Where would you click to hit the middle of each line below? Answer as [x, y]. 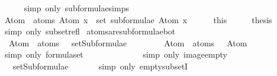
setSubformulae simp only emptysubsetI [100, 66]
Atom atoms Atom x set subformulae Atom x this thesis [138, 19]
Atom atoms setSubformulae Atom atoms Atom [128, 42]
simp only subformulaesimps [76, 8]
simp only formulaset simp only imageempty [116, 54]
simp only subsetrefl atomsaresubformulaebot [90, 31]
